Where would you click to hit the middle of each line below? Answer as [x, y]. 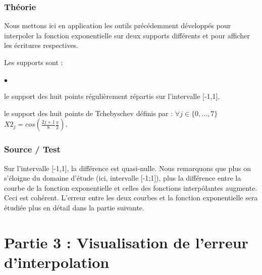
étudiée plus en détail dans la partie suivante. [74, 207]
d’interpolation [57, 262]
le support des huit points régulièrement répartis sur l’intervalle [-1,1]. [112, 96]
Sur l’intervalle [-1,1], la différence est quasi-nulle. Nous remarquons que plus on [128, 168]
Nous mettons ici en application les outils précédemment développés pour [118, 25]
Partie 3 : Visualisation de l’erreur [126, 242]
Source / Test [32, 149]
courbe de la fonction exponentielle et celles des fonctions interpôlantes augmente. [131, 187]
